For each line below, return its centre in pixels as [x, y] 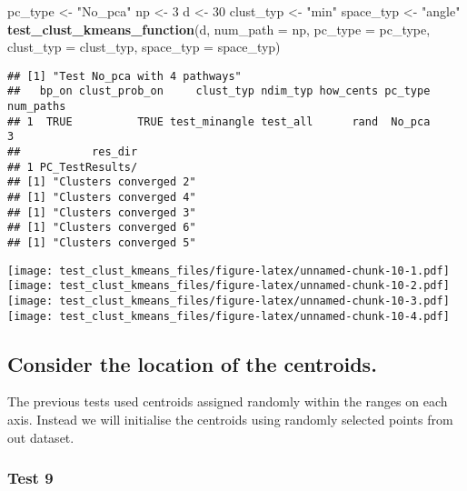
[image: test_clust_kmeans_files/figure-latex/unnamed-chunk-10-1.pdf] [229, 271]
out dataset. [41, 437]
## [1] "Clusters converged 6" [102, 228]
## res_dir [73, 152]
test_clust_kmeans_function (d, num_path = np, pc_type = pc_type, [219, 29]
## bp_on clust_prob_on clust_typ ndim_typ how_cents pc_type [219, 91]
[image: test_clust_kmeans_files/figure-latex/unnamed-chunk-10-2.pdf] [229, 286]
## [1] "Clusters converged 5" [102, 243]
